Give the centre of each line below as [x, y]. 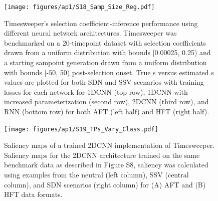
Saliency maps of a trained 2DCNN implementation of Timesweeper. [110, 145]
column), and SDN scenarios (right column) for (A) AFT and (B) [105, 184]
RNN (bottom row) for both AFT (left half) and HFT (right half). [107, 111]
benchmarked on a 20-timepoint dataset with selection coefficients [105, 42]
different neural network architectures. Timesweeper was [90, 33]
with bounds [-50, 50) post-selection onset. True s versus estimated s [109, 72]
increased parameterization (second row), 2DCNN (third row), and [106, 102]
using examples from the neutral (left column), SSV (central [96, 175]
